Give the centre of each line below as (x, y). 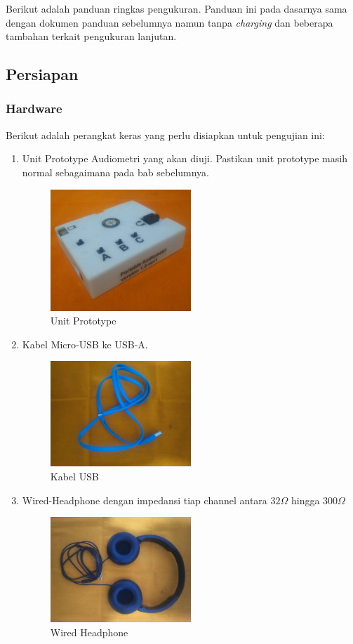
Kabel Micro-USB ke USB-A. (85, 344)
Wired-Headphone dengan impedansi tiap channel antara (145, 500)
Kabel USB (74, 476)
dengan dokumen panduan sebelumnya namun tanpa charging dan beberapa (169, 22)
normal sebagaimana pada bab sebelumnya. (116, 172)
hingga (305, 500)
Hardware (34, 109)
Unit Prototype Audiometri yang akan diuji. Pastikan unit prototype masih (185, 158)
